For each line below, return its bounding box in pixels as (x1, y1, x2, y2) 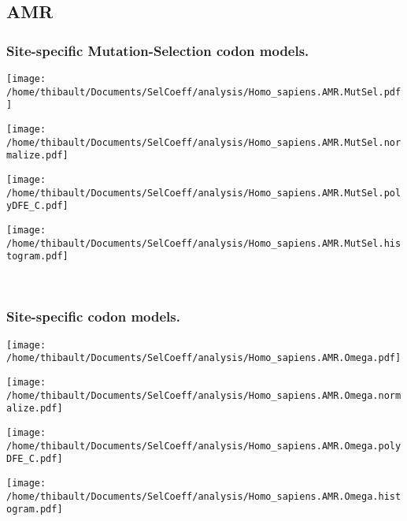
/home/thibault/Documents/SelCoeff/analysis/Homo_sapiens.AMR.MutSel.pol (6, 187, 401, 199)
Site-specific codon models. (6, 307, 180, 326)
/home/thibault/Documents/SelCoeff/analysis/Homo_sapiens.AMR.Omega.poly (6, 440, 401, 452)
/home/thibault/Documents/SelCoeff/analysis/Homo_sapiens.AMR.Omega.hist (6, 490, 401, 502)
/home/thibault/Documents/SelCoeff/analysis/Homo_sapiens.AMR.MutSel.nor (6, 136, 401, 148)
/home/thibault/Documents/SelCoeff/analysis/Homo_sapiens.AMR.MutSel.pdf (6, 86, 401, 98)
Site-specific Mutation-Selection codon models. (6, 40, 309, 60)
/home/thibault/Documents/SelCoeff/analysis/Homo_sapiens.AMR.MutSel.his (6, 237, 401, 249)
